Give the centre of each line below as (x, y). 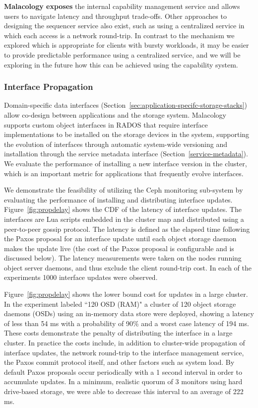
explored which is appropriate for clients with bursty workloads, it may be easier (127, 45)
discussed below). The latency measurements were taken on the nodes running (123, 258)
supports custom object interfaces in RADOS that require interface (106, 124)
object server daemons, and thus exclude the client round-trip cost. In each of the (128, 267)
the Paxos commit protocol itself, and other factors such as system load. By (119, 362)
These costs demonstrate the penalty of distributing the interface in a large (118, 333)
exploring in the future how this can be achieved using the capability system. (121, 64)
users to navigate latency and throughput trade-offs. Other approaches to (115, 16)
